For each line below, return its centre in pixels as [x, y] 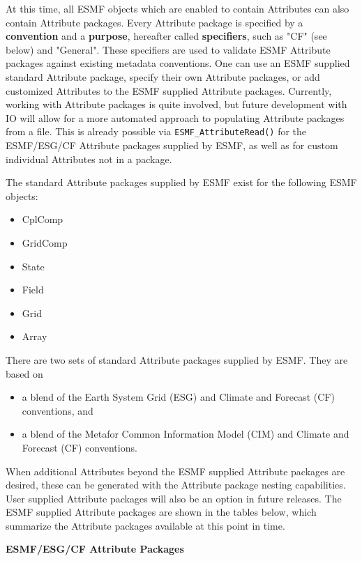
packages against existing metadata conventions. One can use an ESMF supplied [178, 63]
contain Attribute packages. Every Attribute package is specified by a [154, 22]
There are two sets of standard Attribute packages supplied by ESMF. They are [177, 359]
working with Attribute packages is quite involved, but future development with [176, 104]
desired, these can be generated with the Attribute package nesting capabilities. [176, 485]
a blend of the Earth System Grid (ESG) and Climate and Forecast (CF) [178, 397]
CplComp [43, 219]
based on [24, 373]
